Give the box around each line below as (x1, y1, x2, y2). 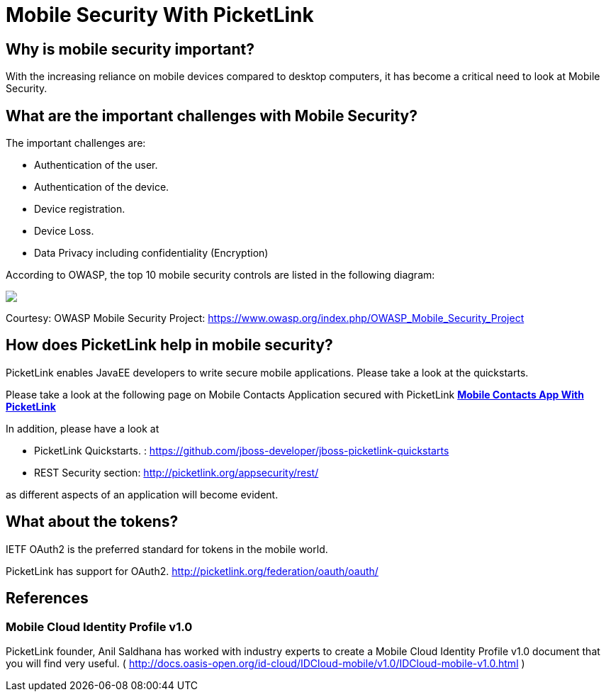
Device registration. (34, 203, 125, 216)
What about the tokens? (6, 513, 179, 531)
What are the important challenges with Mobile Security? (6, 106, 417, 125)
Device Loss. (34, 225, 94, 238)
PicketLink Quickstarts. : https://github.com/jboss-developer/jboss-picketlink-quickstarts (34, 444, 449, 457)
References (6, 589, 89, 608)
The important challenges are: (6, 137, 146, 150)
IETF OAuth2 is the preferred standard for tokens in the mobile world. (6, 542, 328, 555)
